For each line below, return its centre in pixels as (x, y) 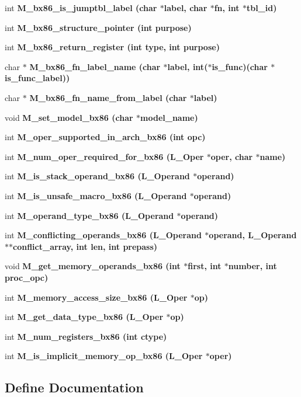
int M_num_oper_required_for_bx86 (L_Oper (104, 156)
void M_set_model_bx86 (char (69, 117)
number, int (252, 266)
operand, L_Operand (253, 235)
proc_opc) (27, 277)
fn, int (227, 8)
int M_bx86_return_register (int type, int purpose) (112, 47)
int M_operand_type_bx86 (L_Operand (89, 215)
